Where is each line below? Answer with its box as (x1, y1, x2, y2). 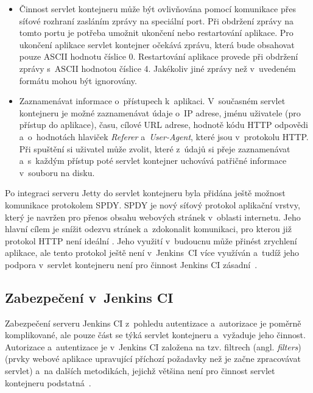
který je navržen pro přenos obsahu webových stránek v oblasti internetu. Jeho (5, 210, 301, 223)
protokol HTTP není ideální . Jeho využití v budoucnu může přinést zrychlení (5, 234, 297, 247)
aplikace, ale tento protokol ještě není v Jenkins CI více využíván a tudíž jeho (5, 246, 299, 259)
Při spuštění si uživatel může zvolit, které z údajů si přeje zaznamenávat (19, 142, 290, 155)
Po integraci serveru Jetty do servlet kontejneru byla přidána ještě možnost (5, 186, 286, 199)
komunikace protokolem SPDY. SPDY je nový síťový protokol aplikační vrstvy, (5, 198, 300, 211)
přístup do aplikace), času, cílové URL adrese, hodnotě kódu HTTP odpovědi (19, 118, 308, 131)
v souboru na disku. (19, 166, 95, 179)
